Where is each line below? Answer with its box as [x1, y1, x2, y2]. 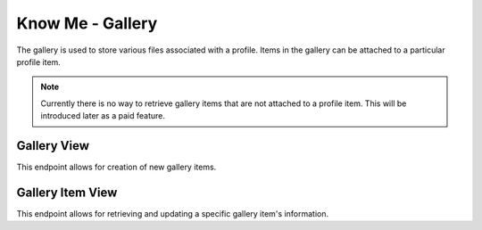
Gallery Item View [16, 185, 118, 200]
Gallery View [16, 138, 89, 153]
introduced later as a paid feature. [40, 111, 165, 121]
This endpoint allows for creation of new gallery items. [16, 161, 217, 173]
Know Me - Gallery [16, 13, 158, 33]
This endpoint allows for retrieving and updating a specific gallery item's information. [16, 208, 329, 218]
